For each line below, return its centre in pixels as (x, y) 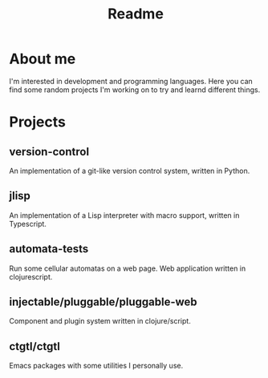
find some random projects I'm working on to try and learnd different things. (135, 90)
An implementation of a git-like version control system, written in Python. (130, 171)
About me (43, 59)
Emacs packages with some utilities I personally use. (96, 366)
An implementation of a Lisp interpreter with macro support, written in (124, 215)
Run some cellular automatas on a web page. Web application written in (128, 268)
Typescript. (28, 223)
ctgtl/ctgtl (35, 346)
